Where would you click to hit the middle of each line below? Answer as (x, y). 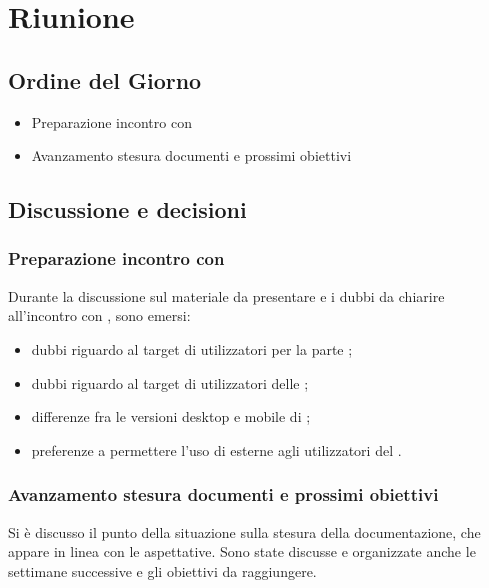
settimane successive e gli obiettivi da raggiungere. (162, 570)
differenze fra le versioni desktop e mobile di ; (171, 416)
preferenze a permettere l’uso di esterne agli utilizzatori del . (216, 449)
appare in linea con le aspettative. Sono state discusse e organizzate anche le (242, 551)
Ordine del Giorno (105, 79)
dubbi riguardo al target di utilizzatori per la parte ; (192, 348)
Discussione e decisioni (127, 209)
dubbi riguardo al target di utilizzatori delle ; (170, 382)
